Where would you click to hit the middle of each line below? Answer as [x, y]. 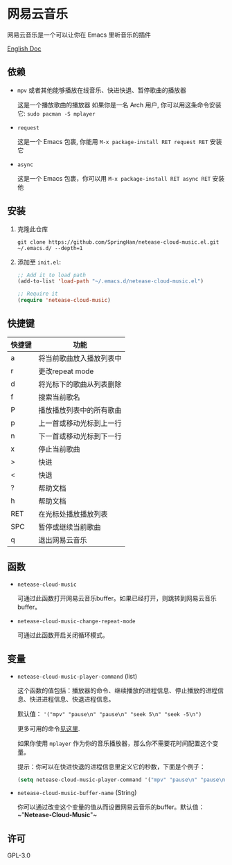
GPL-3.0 [19, 855]
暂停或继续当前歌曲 [70, 527]
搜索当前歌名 [60, 397]
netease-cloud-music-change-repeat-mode [76, 621]
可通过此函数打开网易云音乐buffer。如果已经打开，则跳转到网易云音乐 [117, 598]
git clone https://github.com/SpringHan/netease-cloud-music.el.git [118, 242]
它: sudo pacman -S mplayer [56, 113]
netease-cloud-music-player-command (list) [77, 676]
